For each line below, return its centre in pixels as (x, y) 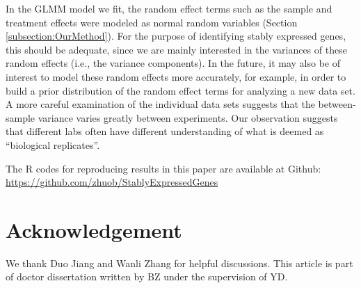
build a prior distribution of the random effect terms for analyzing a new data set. (180, 90)
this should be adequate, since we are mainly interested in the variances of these (176, 49)
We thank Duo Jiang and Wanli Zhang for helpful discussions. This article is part (179, 263)
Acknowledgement (94, 229)
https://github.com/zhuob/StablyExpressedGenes (112, 182)
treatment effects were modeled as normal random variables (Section (152, 22)
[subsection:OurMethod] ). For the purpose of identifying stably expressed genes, (176, 36)
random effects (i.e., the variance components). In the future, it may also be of (173, 63)
